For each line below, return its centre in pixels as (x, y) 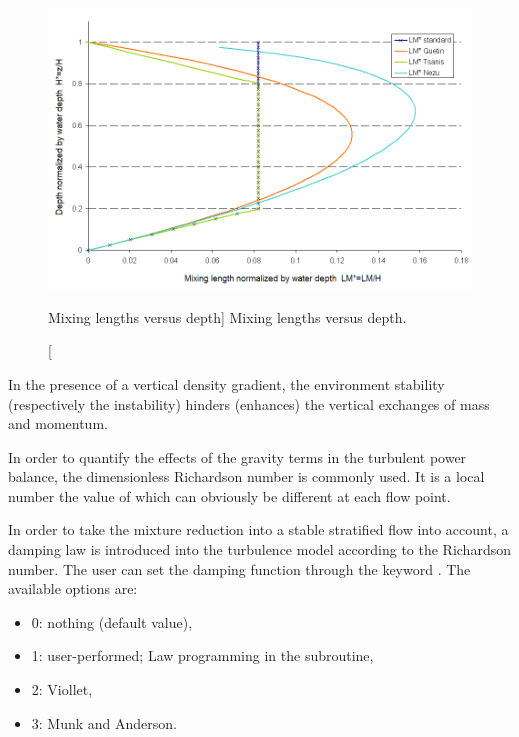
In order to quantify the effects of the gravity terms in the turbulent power (237, 456)
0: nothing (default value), (112, 621)
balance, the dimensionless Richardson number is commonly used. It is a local (246, 476)
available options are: (73, 588)
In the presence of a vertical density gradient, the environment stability (226, 383)
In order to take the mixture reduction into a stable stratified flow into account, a (258, 529)
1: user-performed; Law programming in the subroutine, (202, 655)
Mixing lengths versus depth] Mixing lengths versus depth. (227, 316)
